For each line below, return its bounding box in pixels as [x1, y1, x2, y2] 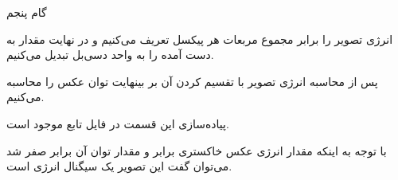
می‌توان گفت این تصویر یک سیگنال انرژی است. [6, 158, 232, 174]
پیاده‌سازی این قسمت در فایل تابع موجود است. [6, 115, 229, 131]
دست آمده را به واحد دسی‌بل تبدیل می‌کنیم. [6, 46, 214, 63]
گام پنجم [6, 4, 47, 20]
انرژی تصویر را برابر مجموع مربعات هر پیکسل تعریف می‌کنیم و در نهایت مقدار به [6, 30, 393, 47]
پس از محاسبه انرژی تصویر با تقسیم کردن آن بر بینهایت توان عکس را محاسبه [6, 72, 378, 89]
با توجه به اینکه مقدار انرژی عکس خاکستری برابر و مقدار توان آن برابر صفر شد [6, 142, 387, 158]
